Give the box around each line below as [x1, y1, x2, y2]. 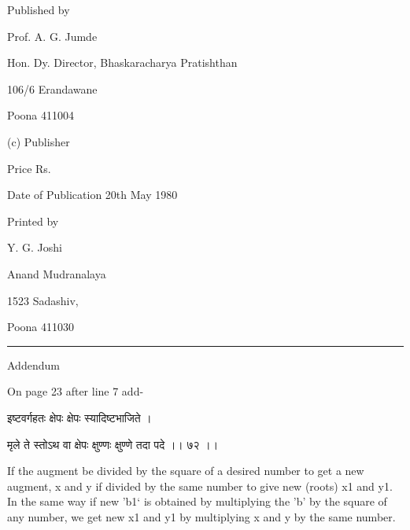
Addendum [7, 356, 60, 373]
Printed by [7, 212, 59, 229]
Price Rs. [7, 160, 51, 176]
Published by [7, 2, 70, 17]
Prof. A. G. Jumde [7, 28, 98, 44]
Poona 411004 [7, 107, 74, 123]
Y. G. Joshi [7, 239, 62, 256]
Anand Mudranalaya [7, 265, 106, 282]
